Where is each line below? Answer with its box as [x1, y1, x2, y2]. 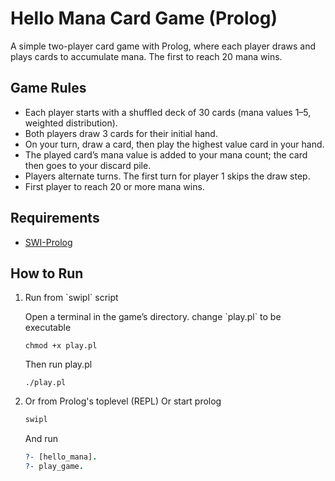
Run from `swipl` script [24, 292, 119, 304]
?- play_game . [24, 462, 84, 472]
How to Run [10, 265, 84, 282]
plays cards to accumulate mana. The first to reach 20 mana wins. [10, 50, 283, 62]
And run [24, 433, 59, 445]
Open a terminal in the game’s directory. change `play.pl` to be [24, 311, 282, 323]
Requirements [10, 210, 100, 227]
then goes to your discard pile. [24, 159, 152, 171]
